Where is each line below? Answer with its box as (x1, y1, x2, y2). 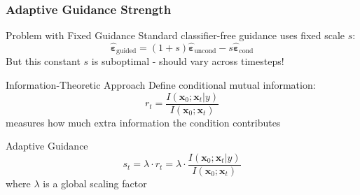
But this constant (6, 54, 81, 68)
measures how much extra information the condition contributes (6, 115, 281, 129)
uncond (194, 48, 216, 55)
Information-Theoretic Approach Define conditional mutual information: (6, 78, 316, 92)
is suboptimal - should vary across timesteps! (91, 54, 284, 68)
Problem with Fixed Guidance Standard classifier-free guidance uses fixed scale (6, 28, 345, 43)
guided (116, 48, 137, 55)
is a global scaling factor (43, 175, 147, 190)
